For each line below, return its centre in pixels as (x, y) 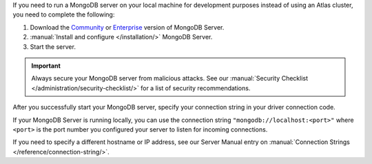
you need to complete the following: (64, 14)
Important (46, 65)
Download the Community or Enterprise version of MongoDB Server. (127, 27)
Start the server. (53, 47)
